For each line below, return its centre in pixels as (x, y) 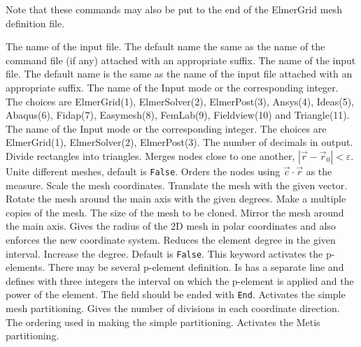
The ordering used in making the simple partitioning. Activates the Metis (163, 322)
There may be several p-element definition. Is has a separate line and (196, 267)
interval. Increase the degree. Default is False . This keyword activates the (164, 253)
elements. (26, 267)
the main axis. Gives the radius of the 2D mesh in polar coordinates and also (171, 226)
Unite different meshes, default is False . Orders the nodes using (143, 171)
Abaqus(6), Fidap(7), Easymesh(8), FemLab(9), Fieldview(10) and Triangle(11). (178, 115)
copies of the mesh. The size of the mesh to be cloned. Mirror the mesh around (175, 212)
